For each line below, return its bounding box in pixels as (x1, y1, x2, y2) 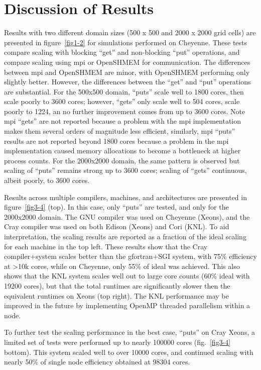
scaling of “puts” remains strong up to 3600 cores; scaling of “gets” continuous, (4, 165, 247, 175)
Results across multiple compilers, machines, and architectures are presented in (4, 192, 247, 202)
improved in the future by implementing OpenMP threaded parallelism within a (4, 300, 250, 311)
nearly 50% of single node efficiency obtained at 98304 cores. (4, 356, 190, 367)
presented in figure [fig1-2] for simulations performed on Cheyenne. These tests (4, 37, 247, 47)
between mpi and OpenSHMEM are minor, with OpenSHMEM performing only (4, 66, 250, 77)
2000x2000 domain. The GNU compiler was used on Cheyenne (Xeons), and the (4, 211, 250, 222)
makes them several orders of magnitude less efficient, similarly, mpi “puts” (4, 126, 235, 136)
